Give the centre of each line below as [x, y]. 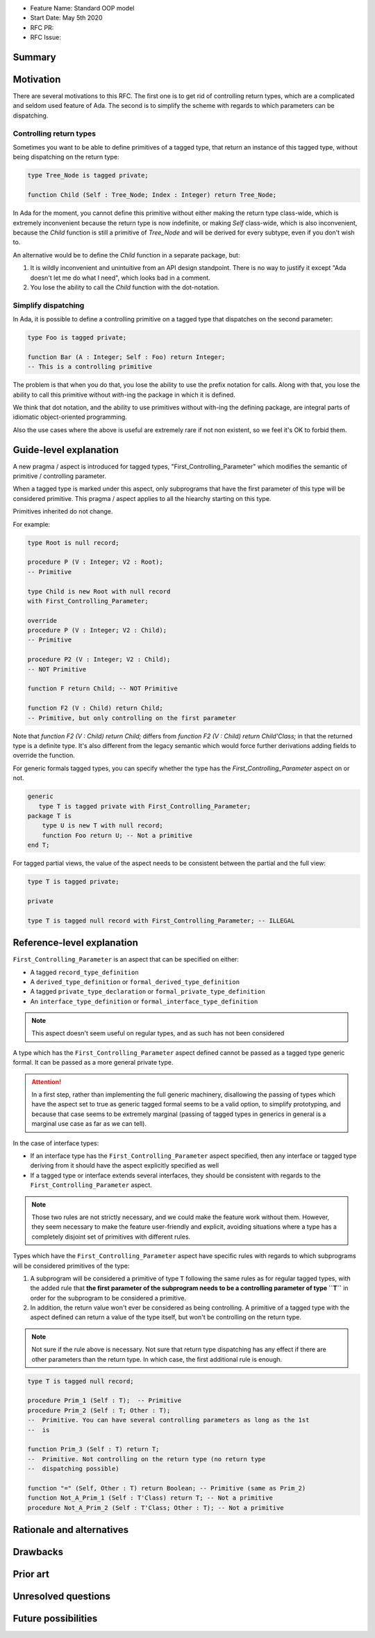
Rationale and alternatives [71, 1530]
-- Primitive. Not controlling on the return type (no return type [147, 1459]
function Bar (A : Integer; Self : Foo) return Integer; [126, 357]
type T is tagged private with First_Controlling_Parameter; [145, 806]
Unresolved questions [62, 1597]
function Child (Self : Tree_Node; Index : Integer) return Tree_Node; [152, 195]
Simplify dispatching [49, 305]
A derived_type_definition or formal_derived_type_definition [135, 982]
